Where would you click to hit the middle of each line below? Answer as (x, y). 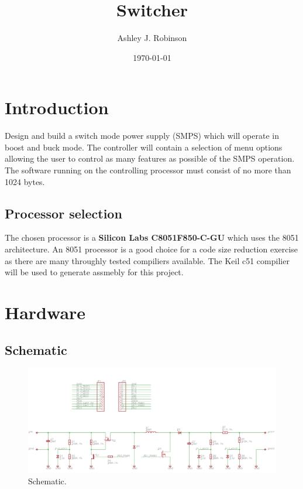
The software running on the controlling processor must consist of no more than (148, 170)
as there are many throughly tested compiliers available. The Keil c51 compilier (147, 260)
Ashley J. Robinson (152, 38)
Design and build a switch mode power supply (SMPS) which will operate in (142, 136)
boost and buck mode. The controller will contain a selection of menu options (144, 147)
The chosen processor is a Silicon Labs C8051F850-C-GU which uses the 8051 (152, 237)
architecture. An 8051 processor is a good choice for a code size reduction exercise (151, 249)
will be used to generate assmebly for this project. (94, 272)
